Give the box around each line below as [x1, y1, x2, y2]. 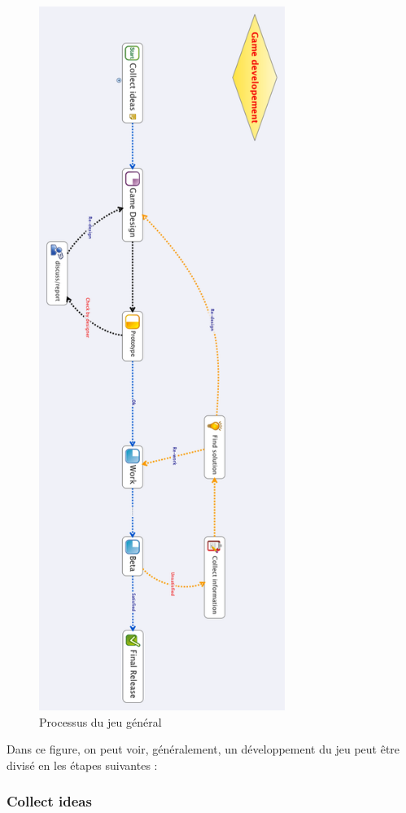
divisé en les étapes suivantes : [7, 756, 158, 773]
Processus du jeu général [39, 713, 162, 730]
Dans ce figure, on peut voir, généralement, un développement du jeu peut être [7, 740, 400, 758]
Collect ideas [7, 791, 92, 811]
